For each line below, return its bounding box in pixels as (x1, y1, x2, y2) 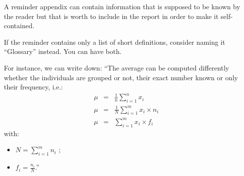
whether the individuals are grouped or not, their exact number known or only (4, 72, 238, 82)
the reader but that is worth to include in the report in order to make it (4, 11, 219, 21)
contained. (4, 20, 35, 31)
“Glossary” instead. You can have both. (4, 46, 122, 56)
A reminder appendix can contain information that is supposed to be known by (4, 1, 241, 11)
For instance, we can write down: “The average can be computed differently (4, 62, 229, 72)
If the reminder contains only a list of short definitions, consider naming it (4, 36, 226, 47)
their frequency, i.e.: (4, 82, 63, 92)
